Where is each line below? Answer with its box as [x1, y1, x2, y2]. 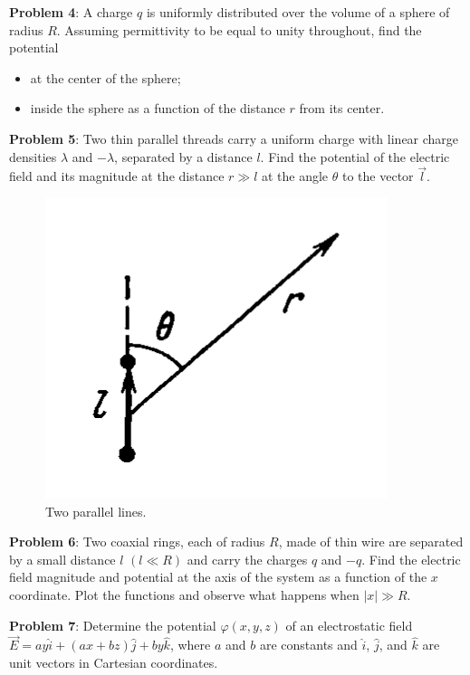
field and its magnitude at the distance [9, 166, 225, 185]
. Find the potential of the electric [260, 147, 450, 166]
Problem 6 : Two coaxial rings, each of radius [9, 532, 265, 551]
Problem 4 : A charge [9, 3, 133, 21]
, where [169, 635, 211, 654]
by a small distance [9, 549, 116, 568]
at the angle [261, 166, 329, 185]
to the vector [341, 166, 414, 185]
